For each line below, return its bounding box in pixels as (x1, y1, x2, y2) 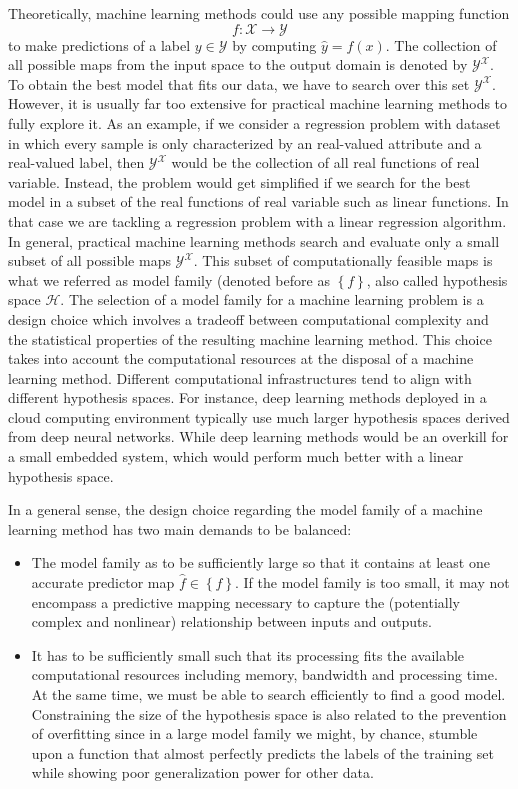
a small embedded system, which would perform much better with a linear (8, 446, 464, 467)
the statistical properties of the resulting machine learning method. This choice (8, 328, 492, 349)
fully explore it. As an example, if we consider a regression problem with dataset (8, 112, 501, 133)
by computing (232, 34, 317, 55)
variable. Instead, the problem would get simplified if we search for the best (8, 171, 471, 192)
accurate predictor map (31, 572, 175, 593)
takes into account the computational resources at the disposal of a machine (8, 348, 474, 369)
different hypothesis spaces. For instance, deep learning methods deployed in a (8, 387, 487, 408)
